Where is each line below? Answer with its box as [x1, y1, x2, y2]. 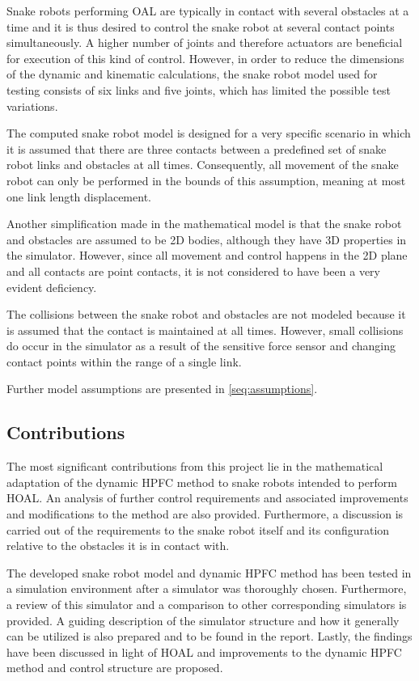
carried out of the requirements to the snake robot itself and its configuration [6, 521, 390, 538]
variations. [6, 97, 58, 114]
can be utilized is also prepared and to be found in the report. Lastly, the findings [6, 628, 413, 645]
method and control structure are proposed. [6, 659, 223, 676]
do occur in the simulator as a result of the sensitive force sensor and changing [6, 337, 396, 354]
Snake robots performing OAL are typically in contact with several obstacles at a [6, 2, 409, 19]
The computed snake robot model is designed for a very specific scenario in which [6, 125, 411, 142]
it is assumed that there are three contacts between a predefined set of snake [6, 140, 387, 157]
